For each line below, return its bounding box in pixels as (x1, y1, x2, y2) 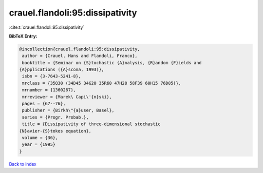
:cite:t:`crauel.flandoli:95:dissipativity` (9, 24, 85, 30)
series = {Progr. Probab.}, (22, 115, 89, 120)
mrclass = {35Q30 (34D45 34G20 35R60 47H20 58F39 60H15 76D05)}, (22, 80, 181, 86)
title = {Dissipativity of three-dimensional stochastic (22, 121, 161, 127)
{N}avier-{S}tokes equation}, (19, 128, 92, 134)
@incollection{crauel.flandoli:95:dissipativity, (19, 46, 140, 52)
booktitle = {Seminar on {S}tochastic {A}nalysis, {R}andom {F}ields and (22, 60, 202, 65)
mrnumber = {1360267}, (22, 87, 76, 93)
